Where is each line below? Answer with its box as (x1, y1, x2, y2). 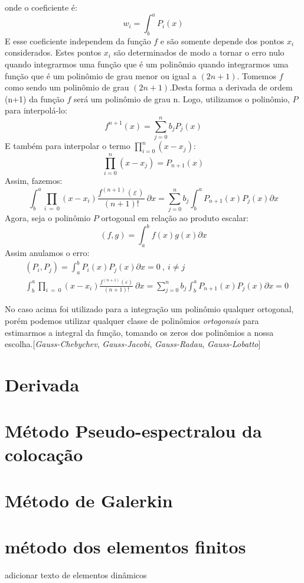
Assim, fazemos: (5, 174, 63, 187)
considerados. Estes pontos (5, 46, 102, 59)
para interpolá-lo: (5, 104, 67, 116)
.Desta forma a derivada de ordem (169, 81, 293, 93)
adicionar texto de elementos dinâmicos (5, 569, 147, 581)
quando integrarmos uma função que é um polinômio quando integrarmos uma (5, 58, 289, 70)
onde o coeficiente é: (5, 1, 77, 13)
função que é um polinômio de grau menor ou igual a (5, 69, 197, 82)
